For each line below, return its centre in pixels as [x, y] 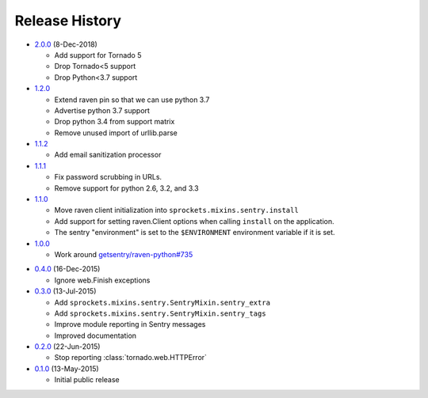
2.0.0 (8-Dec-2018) [66, 44]
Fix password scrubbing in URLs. [108, 177]
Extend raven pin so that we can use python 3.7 [132, 100]
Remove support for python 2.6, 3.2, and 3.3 [127, 188]
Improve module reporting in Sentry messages [130, 324]
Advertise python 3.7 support [102, 110]
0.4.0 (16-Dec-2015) [67, 269]
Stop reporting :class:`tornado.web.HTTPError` [131, 358]
